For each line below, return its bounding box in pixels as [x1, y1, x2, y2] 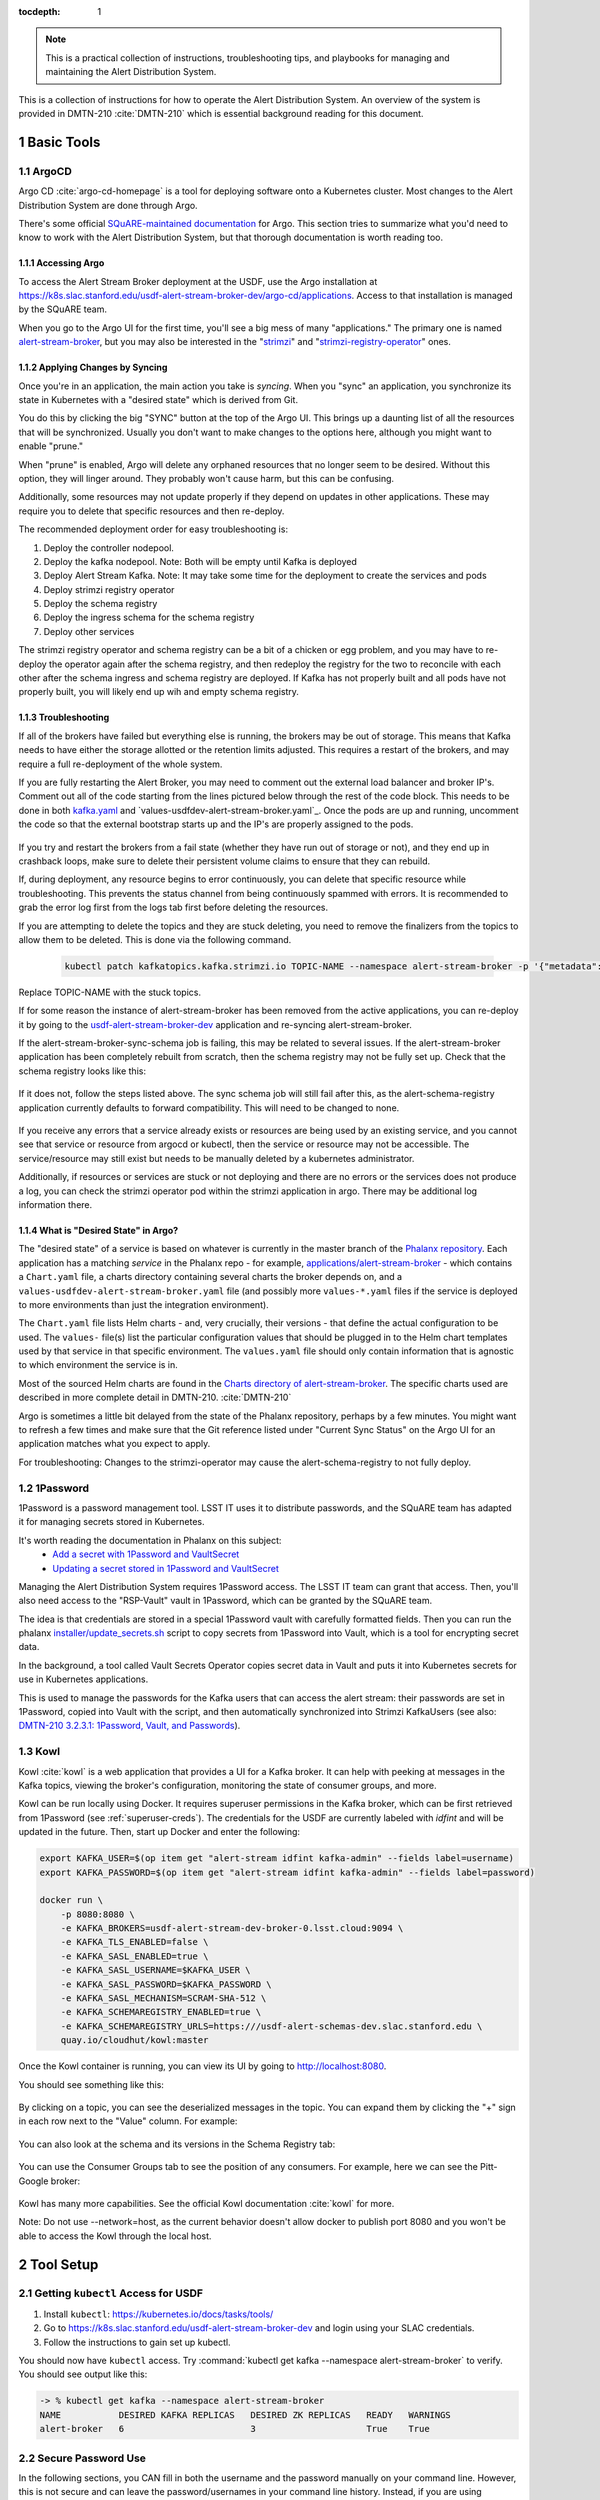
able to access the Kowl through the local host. [18, 2230, 212, 2242]
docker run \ [39, 1895, 104, 1906]
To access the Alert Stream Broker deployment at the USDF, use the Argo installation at [18, 275, 378, 287]
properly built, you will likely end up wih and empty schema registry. [18, 686, 300, 698]
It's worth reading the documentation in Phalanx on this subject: [18, 1534, 282, 1546]
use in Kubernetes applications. [18, 1673, 149, 1685]
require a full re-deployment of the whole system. [18, 758, 223, 770]
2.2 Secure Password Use [18, 2451, 147, 2465]
